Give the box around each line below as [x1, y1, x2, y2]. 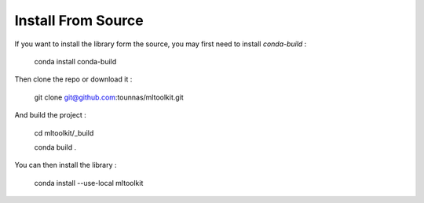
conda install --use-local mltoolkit [34, 178, 144, 187]
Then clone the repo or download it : [14, 74, 133, 84]
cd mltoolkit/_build [34, 128, 94, 137]
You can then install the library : [14, 161, 117, 170]
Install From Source [14, 12, 144, 29]
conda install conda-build [34, 56, 117, 66]
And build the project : [14, 111, 86, 120]
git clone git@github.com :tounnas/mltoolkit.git [34, 92, 184, 102]
